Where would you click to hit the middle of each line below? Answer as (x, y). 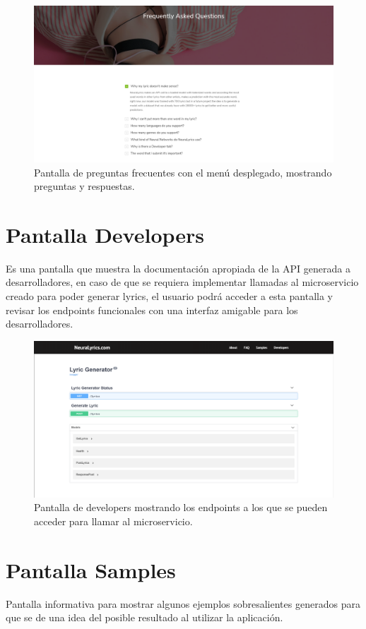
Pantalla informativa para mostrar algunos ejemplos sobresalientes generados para (183, 603)
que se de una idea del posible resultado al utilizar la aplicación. (144, 617)
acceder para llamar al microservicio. (113, 521)
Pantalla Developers (105, 234)
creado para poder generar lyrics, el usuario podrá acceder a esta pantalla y (169, 296)
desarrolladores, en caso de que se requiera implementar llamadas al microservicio (182, 282)
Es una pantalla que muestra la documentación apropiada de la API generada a (178, 268)
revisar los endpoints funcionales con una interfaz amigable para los (152, 310)
